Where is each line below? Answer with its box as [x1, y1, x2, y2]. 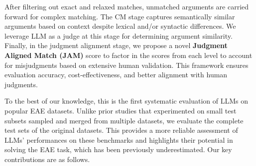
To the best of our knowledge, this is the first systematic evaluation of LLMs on [4, 96, 249, 106]
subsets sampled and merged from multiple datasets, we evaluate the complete [4, 115, 244, 125]
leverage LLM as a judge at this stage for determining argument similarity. [4, 30, 233, 41]
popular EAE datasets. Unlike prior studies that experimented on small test [4, 105, 237, 115]
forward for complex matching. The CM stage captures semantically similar [4, 11, 235, 21]
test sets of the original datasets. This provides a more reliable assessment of [4, 125, 238, 135]
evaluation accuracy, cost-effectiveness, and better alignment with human [4, 69, 228, 80]
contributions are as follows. [4, 154, 90, 164]
